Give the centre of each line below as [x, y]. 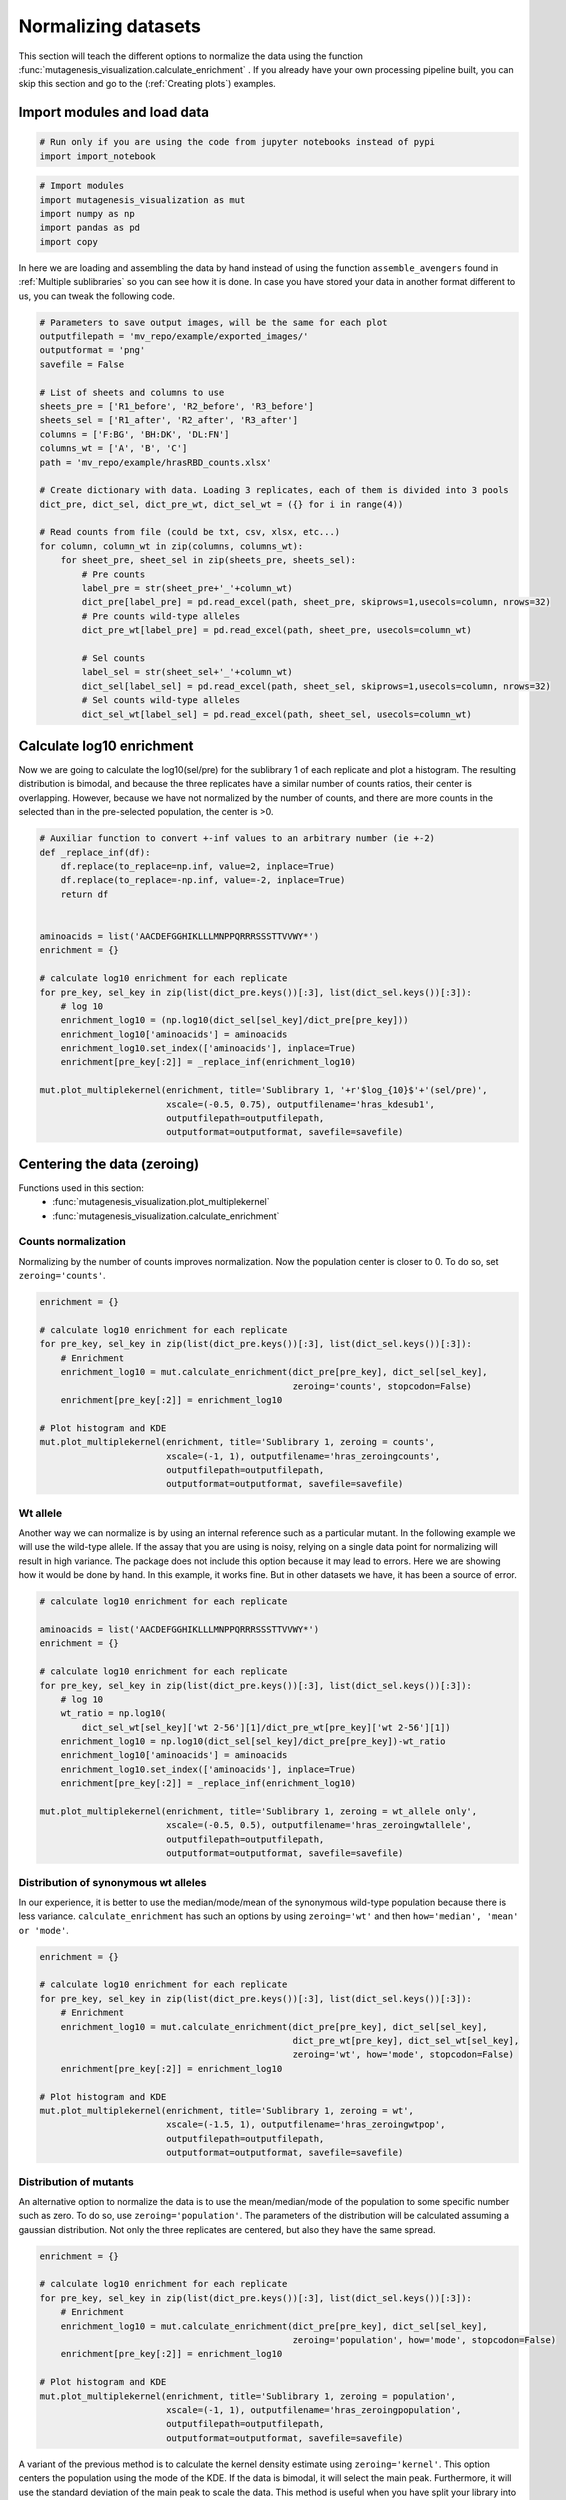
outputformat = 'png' [92, 350]
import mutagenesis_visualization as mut [142, 199]
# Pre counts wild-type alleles [160, 616]
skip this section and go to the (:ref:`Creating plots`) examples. [147, 84]
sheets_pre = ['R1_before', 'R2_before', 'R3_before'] [176, 406]
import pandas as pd [89, 228]
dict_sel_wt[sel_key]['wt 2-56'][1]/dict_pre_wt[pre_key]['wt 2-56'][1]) [266, 1727]
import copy [69, 241]
